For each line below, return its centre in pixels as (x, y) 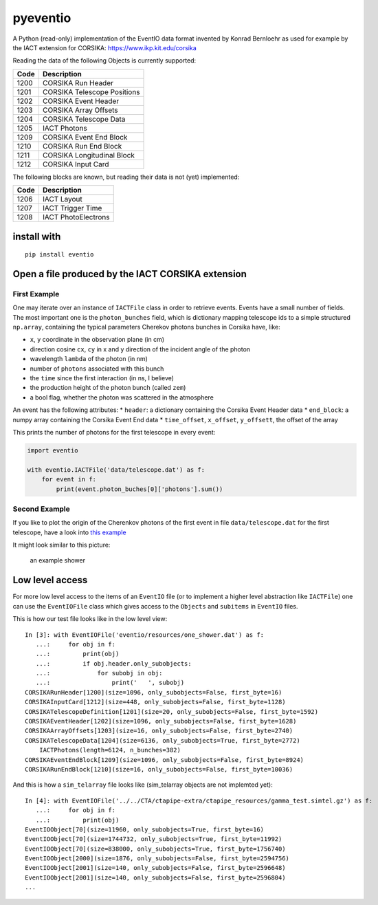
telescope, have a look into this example (69, 532)
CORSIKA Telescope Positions (91, 91)
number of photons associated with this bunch (97, 369)
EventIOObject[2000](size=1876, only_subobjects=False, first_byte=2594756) (157, 859)
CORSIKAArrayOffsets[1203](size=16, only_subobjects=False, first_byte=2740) (159, 731)
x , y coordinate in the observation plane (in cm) (97, 340)
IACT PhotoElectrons (76, 217)
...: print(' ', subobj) (110, 683)
